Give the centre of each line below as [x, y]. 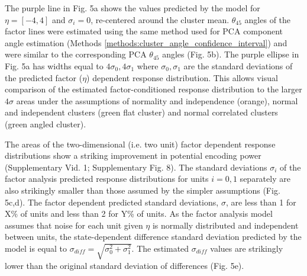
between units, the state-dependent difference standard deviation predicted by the [153, 237]
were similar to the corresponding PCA [76, 54]
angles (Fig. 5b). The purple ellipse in [231, 54]
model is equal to [36, 248]
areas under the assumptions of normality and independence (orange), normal [157, 100]
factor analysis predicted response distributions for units [107, 179]
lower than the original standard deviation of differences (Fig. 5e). [125, 265]
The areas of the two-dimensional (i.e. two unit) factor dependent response [140, 144]
